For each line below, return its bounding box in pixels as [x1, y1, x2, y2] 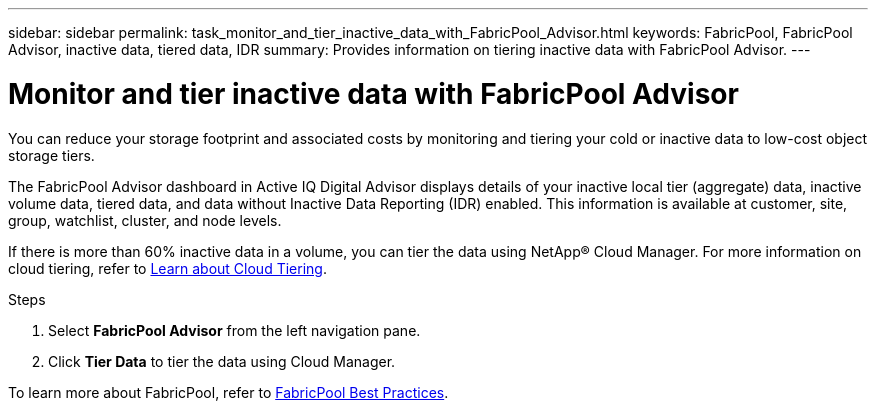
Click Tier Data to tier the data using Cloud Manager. [48, 352, 396, 370]
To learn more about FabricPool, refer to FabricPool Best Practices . [8, 383, 449, 401]
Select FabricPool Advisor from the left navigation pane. [48, 321, 421, 339]
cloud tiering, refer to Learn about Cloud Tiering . [8, 259, 327, 277]
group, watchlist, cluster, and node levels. [8, 211, 282, 229]
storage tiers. [8, 146, 95, 164]
